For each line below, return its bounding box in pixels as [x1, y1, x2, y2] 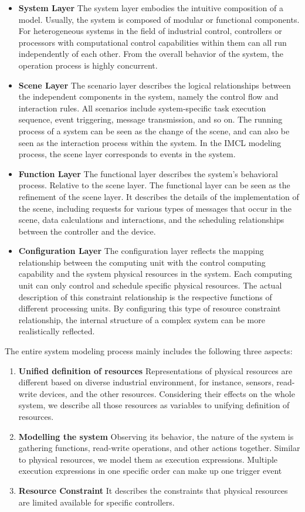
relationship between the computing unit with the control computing [18, 256, 266, 268]
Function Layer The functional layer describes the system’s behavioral [18, 167, 278, 179]
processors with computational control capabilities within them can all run [18, 36, 287, 48]
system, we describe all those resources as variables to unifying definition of [18, 399, 290, 411]
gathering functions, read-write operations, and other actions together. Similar [18, 442, 300, 454]
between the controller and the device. [18, 225, 156, 237]
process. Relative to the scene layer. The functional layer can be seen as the [18, 179, 290, 191]
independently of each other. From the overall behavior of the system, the [18, 48, 284, 60]
